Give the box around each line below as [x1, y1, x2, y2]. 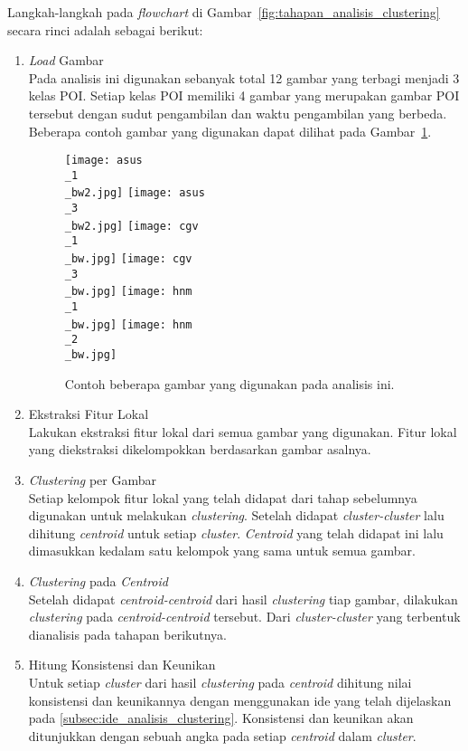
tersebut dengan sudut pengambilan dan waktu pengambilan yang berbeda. [28, 103, 447, 122]
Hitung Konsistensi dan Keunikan [28, 655, 216, 674]
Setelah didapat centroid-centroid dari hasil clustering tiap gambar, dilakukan [28, 589, 458, 608]
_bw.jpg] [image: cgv [64, 252, 192, 266]
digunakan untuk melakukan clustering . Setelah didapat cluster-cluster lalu [28, 506, 445, 525]
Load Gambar [28, 51, 104, 70]
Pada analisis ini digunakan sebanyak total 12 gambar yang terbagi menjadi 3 [28, 68, 460, 87]
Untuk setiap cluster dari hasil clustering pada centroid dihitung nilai [28, 673, 412, 691]
